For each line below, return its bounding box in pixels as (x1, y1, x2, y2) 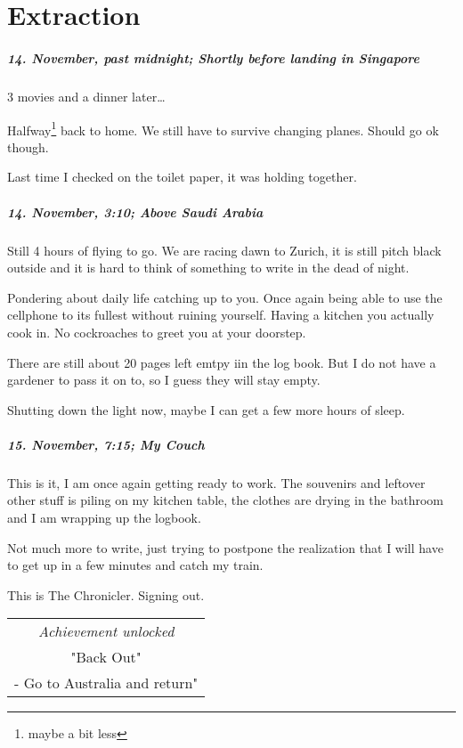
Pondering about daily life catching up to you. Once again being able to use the (7, 288, 443, 306)
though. (7, 137, 49, 156)
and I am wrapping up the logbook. (7, 508, 201, 527)
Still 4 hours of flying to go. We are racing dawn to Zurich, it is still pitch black (7, 240, 442, 259)
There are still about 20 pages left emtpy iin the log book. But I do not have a (7, 353, 436, 371)
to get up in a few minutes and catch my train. (7, 556, 264, 574)
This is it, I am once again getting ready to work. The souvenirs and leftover (7, 473, 426, 492)
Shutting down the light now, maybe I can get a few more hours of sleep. (7, 400, 405, 419)
